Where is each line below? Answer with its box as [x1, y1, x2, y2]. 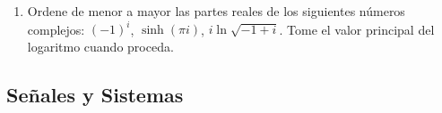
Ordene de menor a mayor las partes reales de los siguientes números [27, 2, 405, 20]
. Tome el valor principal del [279, 20, 435, 38]
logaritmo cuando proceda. [27, 36, 174, 55]
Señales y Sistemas [6, 80, 184, 108]
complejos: [27, 20, 85, 38]
